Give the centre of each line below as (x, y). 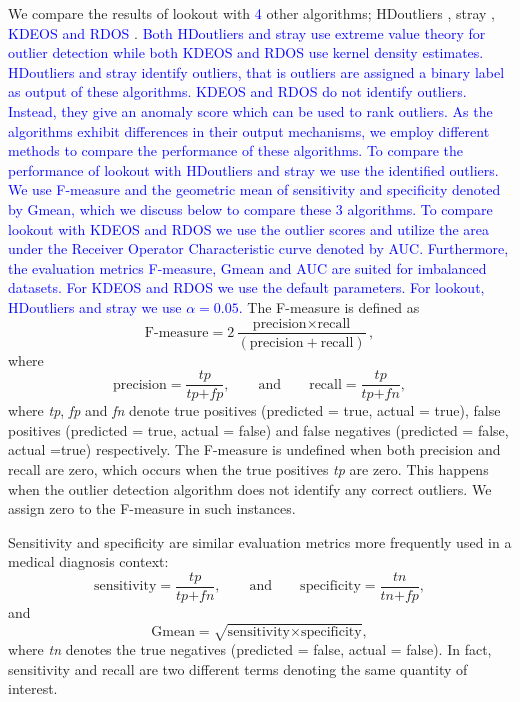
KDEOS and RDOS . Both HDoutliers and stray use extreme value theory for (247, 32)
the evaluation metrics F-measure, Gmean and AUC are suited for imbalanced (247, 267)
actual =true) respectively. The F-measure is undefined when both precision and (254, 449)
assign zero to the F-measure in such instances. (152, 508)
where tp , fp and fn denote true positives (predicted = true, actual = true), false (254, 410)
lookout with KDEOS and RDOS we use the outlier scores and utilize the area (249, 228)
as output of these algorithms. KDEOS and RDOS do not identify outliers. (237, 91)
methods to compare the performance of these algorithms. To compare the (235, 150)
